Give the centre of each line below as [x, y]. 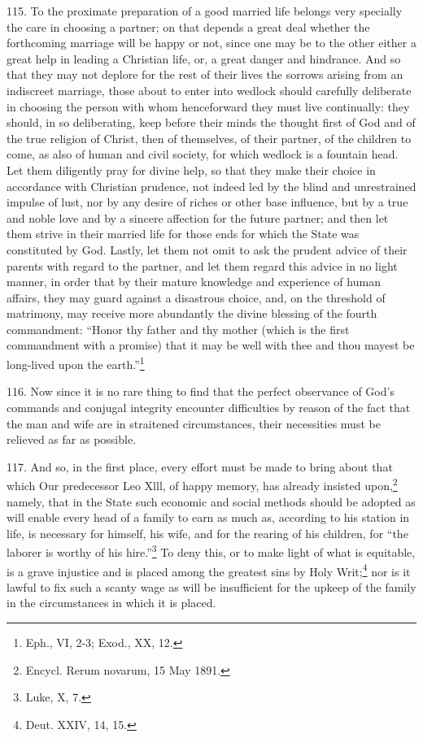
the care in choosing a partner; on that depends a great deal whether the [188, 26]
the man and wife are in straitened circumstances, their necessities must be [194, 423]
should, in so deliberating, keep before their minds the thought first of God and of [211, 122]
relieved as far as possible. [72, 439]
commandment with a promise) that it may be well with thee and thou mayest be [211, 345]
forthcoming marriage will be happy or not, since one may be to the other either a [211, 43]
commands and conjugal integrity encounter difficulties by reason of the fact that [209, 407]
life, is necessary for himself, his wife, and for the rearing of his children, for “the [207, 533]
